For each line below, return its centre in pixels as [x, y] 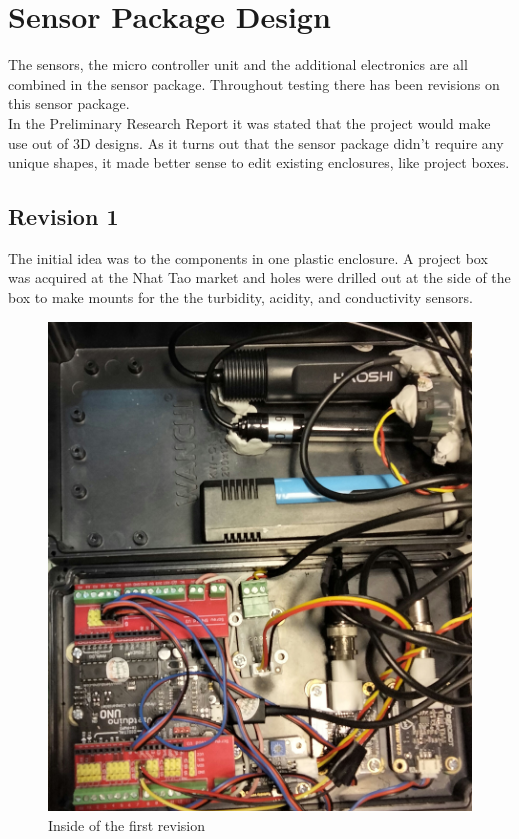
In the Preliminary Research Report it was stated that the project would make [249, 122]
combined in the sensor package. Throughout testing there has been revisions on [254, 83]
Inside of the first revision [127, 824]
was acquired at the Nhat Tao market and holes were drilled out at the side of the [259, 277]
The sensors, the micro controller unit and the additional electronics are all [238, 64]
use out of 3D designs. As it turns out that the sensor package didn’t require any [256, 142]
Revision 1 [63, 216]
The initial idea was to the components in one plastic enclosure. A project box [248, 257]
